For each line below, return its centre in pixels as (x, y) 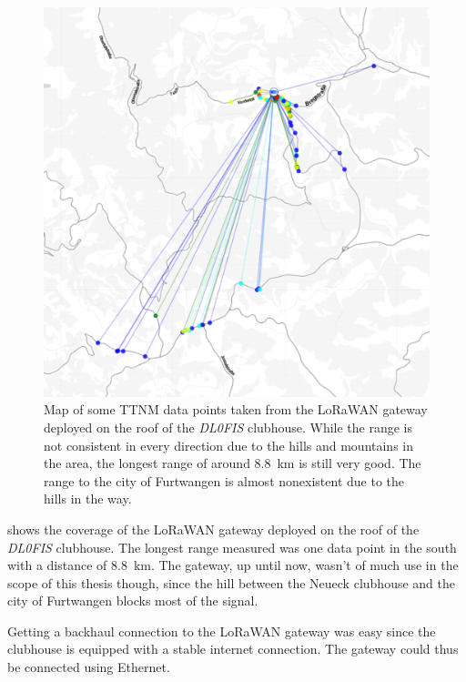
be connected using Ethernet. (89, 667)
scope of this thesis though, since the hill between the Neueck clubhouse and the (231, 582)
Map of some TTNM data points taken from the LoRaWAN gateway (236, 409)
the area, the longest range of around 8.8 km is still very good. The (233, 463)
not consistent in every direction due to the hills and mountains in (229, 445)
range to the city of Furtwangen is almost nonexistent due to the (224, 480)
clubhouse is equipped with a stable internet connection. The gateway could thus (233, 649)
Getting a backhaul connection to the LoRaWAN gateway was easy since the (222, 631)
